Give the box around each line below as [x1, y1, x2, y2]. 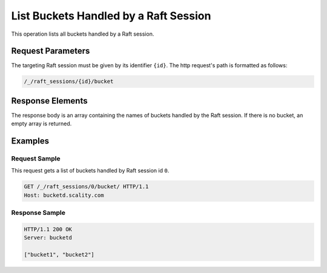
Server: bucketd [24, 234, 73, 242]
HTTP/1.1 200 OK [24, 226, 73, 232]
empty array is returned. [11, 120, 72, 127]
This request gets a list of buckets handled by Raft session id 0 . [11, 167, 170, 174]
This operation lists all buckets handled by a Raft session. [11, 30, 154, 38]
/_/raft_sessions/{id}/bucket [24, 78, 114, 85]
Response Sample [11, 209, 66, 217]
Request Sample [11, 154, 61, 163]
